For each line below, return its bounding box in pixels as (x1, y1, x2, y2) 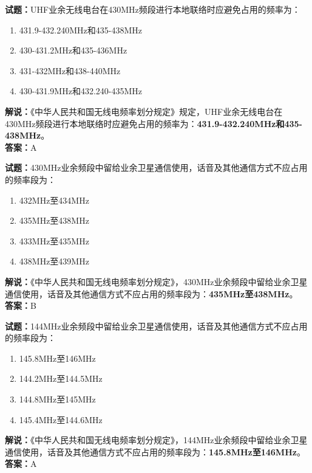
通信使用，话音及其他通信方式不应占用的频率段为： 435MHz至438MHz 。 (5, 287, 298, 300)
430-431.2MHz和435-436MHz (19, 44, 127, 57)
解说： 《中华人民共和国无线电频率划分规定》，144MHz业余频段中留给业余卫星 (5, 433, 308, 446)
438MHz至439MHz (19, 255, 89, 268)
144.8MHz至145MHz (19, 393, 96, 406)
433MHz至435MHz (19, 234, 89, 247)
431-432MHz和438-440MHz (19, 64, 121, 77)
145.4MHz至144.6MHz (19, 413, 103, 426)
